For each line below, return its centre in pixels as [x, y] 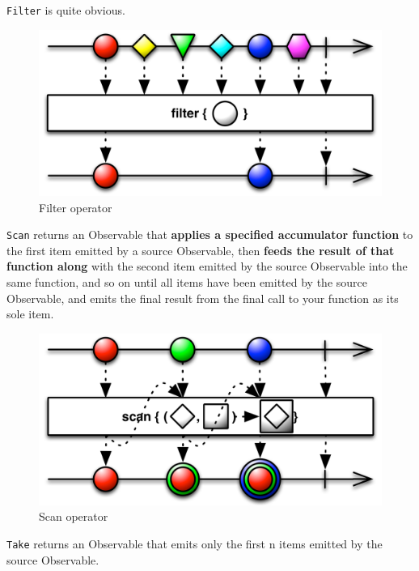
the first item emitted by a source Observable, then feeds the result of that [201, 250]
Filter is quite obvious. [66, 10]
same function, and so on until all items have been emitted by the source [187, 282]
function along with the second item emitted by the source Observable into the [207, 266]
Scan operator [74, 516]
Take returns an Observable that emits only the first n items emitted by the [195, 544]
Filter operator [76, 207]
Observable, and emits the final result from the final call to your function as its [203, 298]
